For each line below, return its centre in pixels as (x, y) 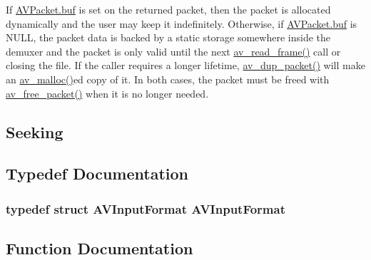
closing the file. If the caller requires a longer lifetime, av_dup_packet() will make (185, 65)
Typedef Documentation (97, 173)
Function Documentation (100, 248)
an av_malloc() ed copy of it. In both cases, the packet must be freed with (168, 79)
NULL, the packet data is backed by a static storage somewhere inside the (168, 37)
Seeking (35, 131)
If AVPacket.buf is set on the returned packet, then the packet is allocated (168, 9)
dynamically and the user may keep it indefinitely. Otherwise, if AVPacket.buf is (182, 23)
